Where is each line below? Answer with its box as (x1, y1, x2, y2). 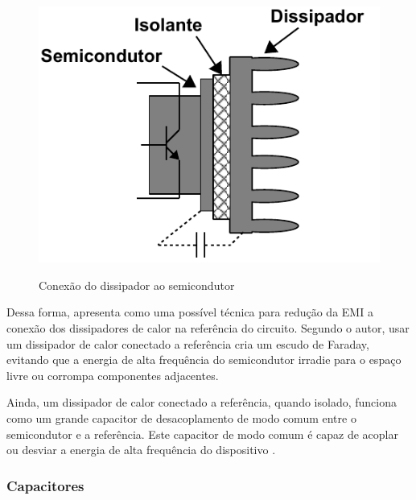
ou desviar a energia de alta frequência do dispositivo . (6, 441, 276, 458)
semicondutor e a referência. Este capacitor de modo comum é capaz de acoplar (6, 425, 398, 442)
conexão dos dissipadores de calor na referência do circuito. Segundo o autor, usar (6, 320, 410, 336)
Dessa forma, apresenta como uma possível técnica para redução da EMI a (6, 304, 373, 320)
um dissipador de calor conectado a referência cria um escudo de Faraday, (6, 335, 369, 352)
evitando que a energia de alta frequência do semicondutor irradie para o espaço (6, 351, 402, 368)
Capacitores (6, 475, 84, 495)
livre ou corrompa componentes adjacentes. (6, 366, 219, 383)
